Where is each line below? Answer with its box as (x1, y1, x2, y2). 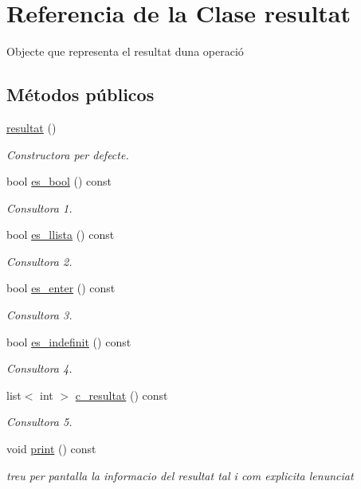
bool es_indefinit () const (6, 333, 131, 350)
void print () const (6, 440, 96, 457)
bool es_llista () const (6, 226, 115, 243)
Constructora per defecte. (6, 146, 129, 162)
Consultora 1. (6, 199, 73, 216)
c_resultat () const (75, 386, 168, 403)
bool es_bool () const (6, 173, 112, 190)
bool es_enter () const (6, 280, 116, 296)
